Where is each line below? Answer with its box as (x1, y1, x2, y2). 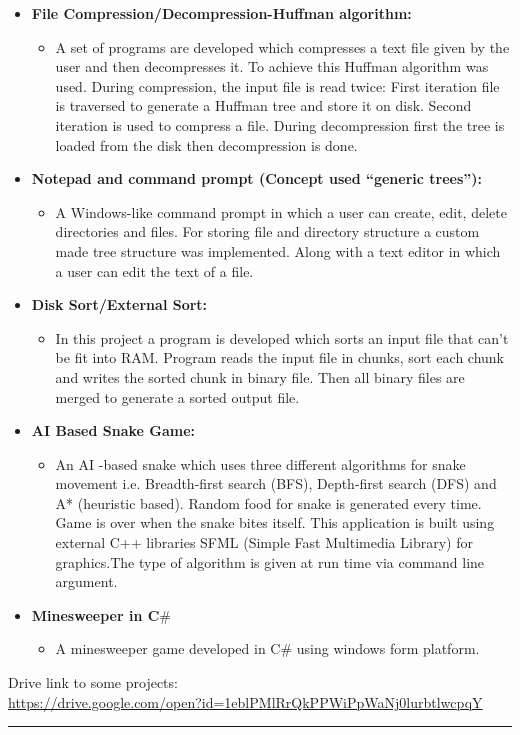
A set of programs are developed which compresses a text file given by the (55, 36, 510, 57)
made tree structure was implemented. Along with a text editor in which (55, 240, 501, 261)
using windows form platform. (296, 638, 480, 659)
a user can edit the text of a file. (55, 260, 254, 281)
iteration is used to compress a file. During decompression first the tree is (55, 114, 505, 135)
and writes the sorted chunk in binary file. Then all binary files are (55, 366, 465, 387)
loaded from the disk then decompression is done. (55, 134, 358, 155)
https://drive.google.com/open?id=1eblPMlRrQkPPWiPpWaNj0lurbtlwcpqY (8, 691, 483, 712)
